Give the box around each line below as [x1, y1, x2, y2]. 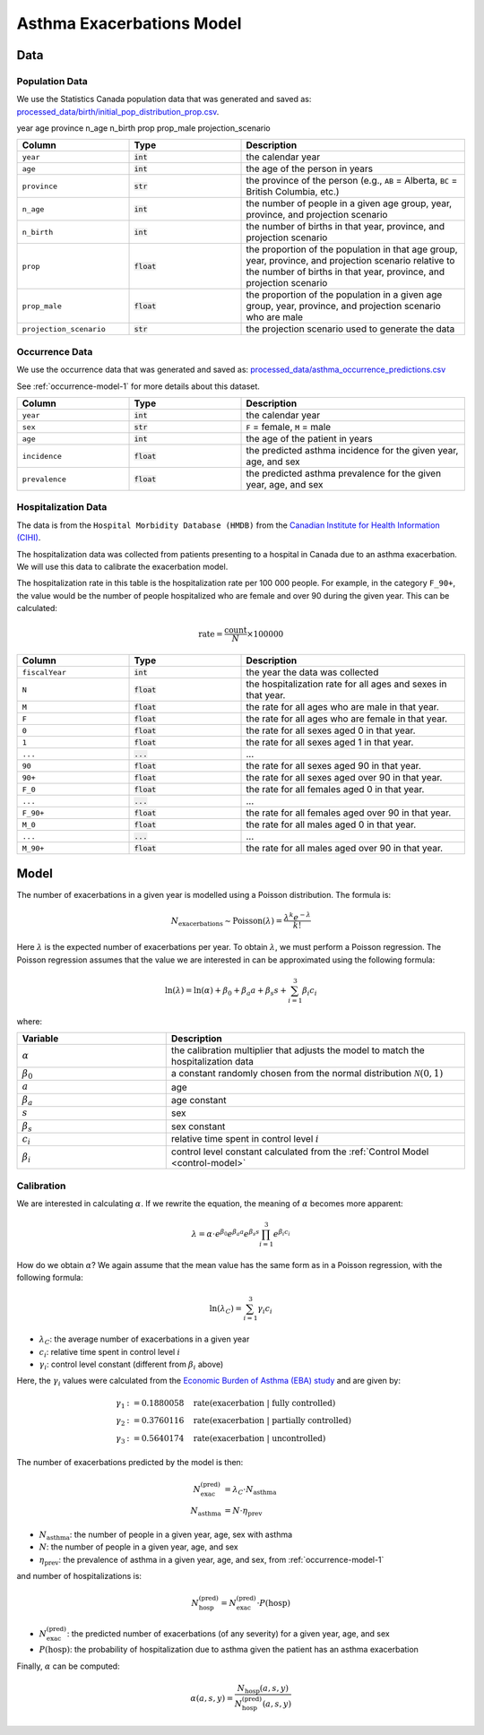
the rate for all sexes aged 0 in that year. [246, 724, 416, 737]
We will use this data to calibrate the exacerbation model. [16, 561, 229, 572]
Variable [22, 1032, 59, 1044]
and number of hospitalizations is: [16, 1571, 143, 1582]
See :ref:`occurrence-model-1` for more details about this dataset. [16, 381, 260, 392]
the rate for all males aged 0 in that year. [246, 818, 417, 831]
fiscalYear [22, 668, 67, 677]
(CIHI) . [16, 532, 41, 543]
